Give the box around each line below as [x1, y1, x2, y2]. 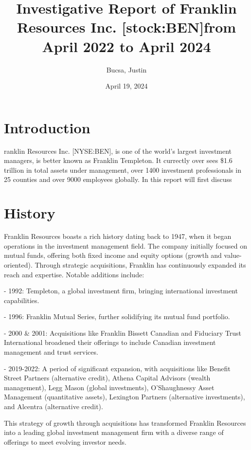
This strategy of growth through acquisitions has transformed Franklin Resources [4, 417, 246, 428]
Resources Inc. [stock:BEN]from [17, 17, 236, 37]
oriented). [4, 259, 33, 270]
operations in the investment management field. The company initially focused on [4, 240, 247, 251]
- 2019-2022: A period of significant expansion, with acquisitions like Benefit [4, 363, 231, 373]
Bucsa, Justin [106, 64, 147, 74]
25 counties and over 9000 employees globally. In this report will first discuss [4, 174, 232, 184]
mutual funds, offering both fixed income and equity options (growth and [4, 250, 222, 260]
